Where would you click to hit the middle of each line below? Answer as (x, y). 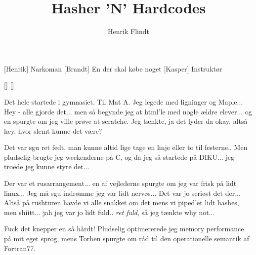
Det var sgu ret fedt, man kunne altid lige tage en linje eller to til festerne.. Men (126, 147)
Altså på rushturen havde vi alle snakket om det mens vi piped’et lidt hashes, (122, 202)
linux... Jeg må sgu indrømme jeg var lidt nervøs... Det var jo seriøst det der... (122, 193)
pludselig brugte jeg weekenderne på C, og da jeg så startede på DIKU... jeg (119, 157)
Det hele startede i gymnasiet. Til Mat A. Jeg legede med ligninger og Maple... (124, 101)
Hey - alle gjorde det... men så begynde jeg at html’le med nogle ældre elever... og (128, 111)
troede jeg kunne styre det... (47, 166)
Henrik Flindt (128, 31)
